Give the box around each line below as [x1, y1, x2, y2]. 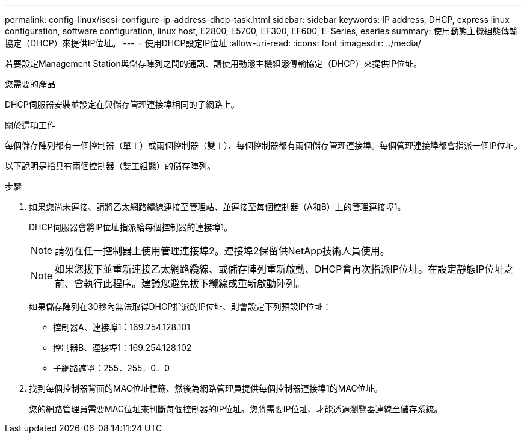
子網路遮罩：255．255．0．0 [53, 363, 170, 373]
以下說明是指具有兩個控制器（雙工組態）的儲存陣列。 [5, 161, 215, 171]
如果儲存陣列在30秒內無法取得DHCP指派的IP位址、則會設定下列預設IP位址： [29, 301, 331, 312]
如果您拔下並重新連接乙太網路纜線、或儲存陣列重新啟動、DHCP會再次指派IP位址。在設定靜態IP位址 [55, 263, 504, 275]
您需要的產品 [5, 79, 55, 89]
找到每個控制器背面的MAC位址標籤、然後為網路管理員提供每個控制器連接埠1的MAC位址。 [29, 383, 383, 393]
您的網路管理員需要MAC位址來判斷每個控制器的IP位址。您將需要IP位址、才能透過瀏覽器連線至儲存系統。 [29, 404, 443, 414]
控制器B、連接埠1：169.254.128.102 [53, 342, 192, 353]
